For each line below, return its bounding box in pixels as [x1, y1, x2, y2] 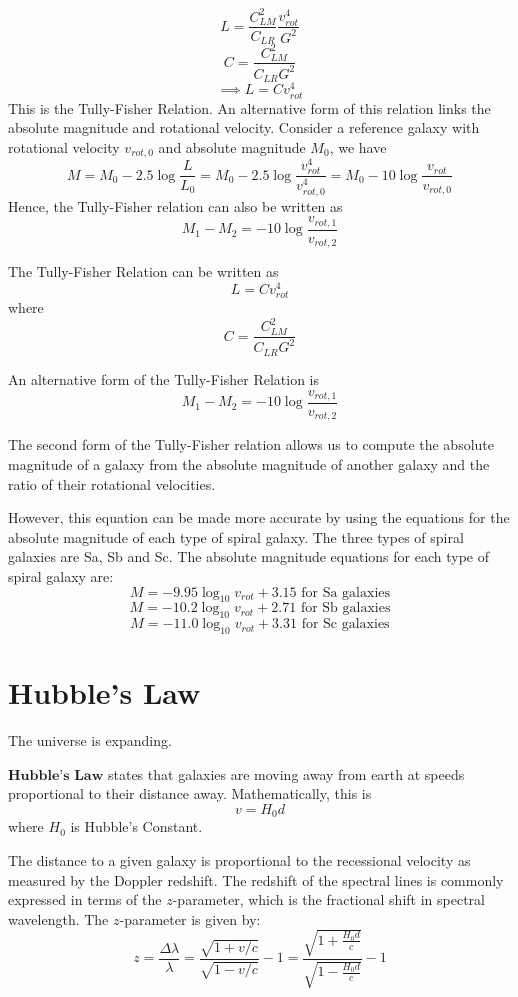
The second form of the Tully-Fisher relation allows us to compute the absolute [8, 434, 495, 455]
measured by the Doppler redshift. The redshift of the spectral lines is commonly [8, 869, 504, 890]
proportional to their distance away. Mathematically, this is [8, 783, 372, 804]
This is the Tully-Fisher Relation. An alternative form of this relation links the [8, 97, 491, 118]
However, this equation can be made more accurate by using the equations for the [8, 507, 510, 528]
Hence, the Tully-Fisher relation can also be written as [8, 195, 343, 216]
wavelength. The [8, 908, 109, 929]
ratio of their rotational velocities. [8, 473, 216, 494]
